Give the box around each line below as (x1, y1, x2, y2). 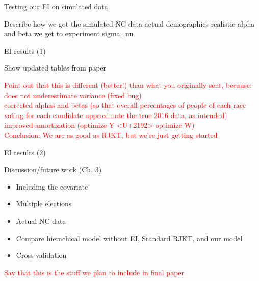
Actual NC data (16, 215, 66, 226)
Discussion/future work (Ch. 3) (4, 164, 102, 175)
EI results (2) (4, 147, 46, 157)
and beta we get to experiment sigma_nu (4, 28, 134, 39)
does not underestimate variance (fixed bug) (4, 89, 142, 100)
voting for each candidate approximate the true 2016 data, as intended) (4, 109, 227, 120)
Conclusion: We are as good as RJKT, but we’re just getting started (4, 129, 218, 140)
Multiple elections (16, 198, 72, 209)
